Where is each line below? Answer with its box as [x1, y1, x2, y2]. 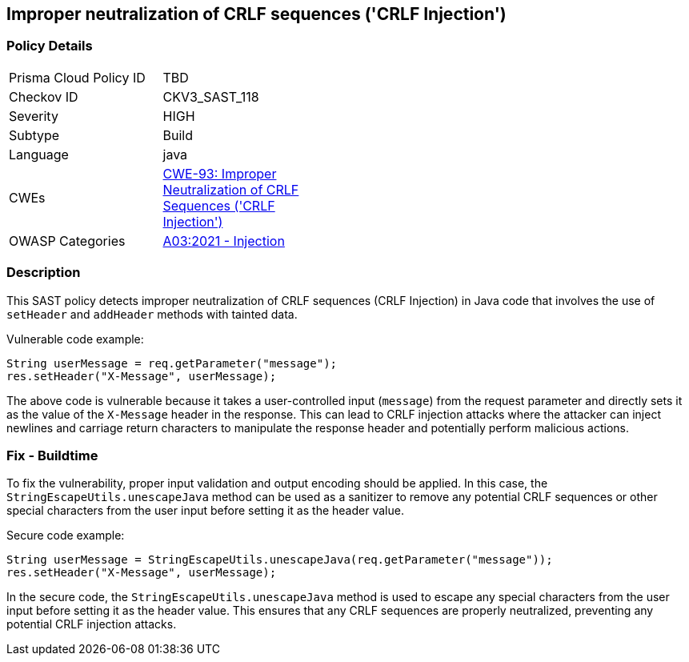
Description [6, 264, 81, 281]
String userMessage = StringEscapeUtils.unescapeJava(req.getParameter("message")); [6, 553, 553, 567]
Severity [9, 107, 58, 124]
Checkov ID [9, 88, 78, 105]
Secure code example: [6, 528, 125, 543]
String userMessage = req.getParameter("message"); [6, 356, 338, 370]
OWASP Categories [9, 232, 126, 249]
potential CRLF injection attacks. [6, 617, 177, 632]
